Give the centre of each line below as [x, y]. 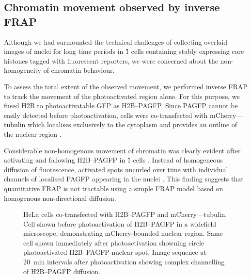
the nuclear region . [33, 134]
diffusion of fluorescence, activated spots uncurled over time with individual [116, 169]
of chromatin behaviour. [79, 70]
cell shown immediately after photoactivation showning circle [114, 242]
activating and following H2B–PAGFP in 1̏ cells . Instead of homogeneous [113, 160]
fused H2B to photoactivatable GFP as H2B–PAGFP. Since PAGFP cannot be [121, 106]
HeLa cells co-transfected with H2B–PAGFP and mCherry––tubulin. [125, 214]
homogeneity [23, 70]
